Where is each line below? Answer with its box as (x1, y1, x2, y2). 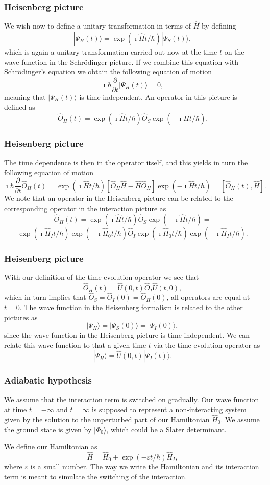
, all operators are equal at (166, 292, 250, 302)
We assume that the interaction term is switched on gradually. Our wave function (4, 394, 259, 404)
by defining (201, 20, 236, 31)
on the (224, 46, 244, 57)
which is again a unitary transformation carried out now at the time (4, 46, 217, 57)
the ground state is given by (4, 424, 92, 435)
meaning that (4, 91, 46, 102)
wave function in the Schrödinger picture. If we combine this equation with (4, 56, 239, 67)
